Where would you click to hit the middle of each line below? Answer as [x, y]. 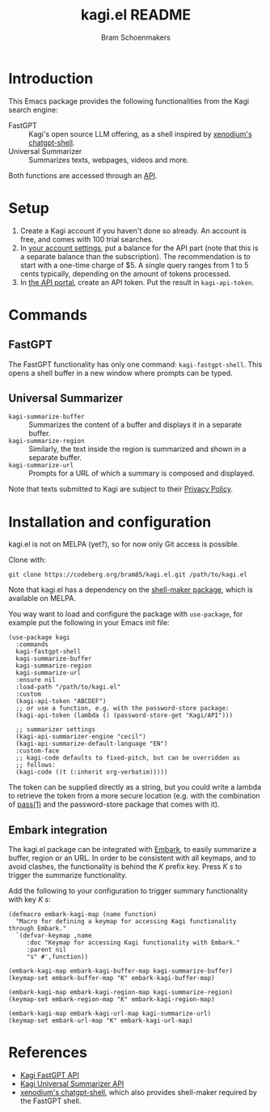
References [48, 1052]
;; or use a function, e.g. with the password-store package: [122, 709]
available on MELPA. [42, 599]
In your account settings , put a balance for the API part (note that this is [139, 248]
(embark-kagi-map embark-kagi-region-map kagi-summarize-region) [120, 993]
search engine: [33, 109]
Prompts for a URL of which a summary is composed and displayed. [141, 473]
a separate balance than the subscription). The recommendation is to [135, 256]
